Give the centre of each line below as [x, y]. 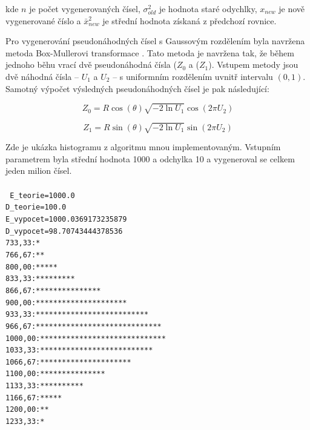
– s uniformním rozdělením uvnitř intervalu [193, 76]
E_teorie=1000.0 [42, 195]
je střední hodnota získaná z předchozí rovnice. [190, 20]
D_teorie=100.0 [36, 207]
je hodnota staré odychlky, [208, 8]
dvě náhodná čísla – [42, 76]
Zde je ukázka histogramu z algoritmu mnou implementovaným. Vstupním [143, 147]
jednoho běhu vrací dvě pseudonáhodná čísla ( [91, 64]
